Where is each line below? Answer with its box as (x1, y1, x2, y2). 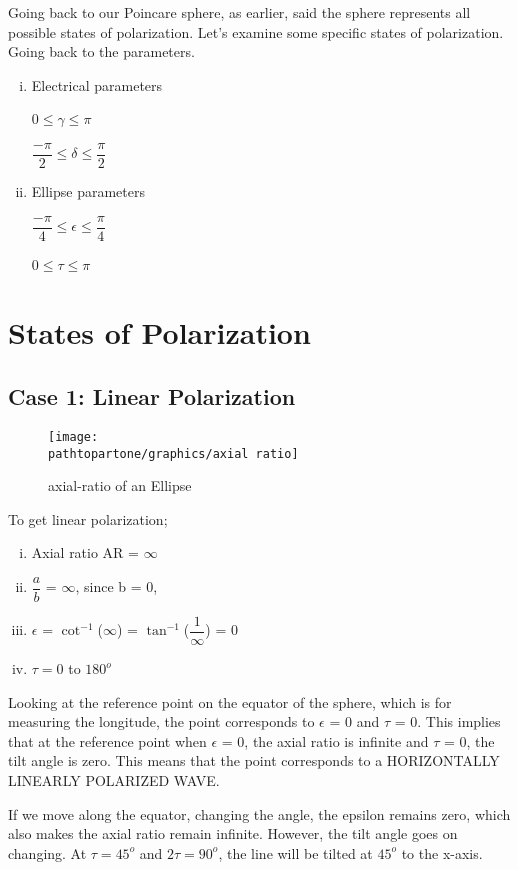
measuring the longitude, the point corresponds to (8, 711, 315, 732)
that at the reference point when (8, 730, 207, 751)
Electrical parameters (31, 74, 163, 95)
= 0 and (329, 711, 380, 732)
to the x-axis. (401, 842, 483, 863)
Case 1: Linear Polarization (8, 381, 296, 412)
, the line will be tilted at (218, 842, 373, 863)
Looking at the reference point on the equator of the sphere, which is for (8, 691, 452, 712)
